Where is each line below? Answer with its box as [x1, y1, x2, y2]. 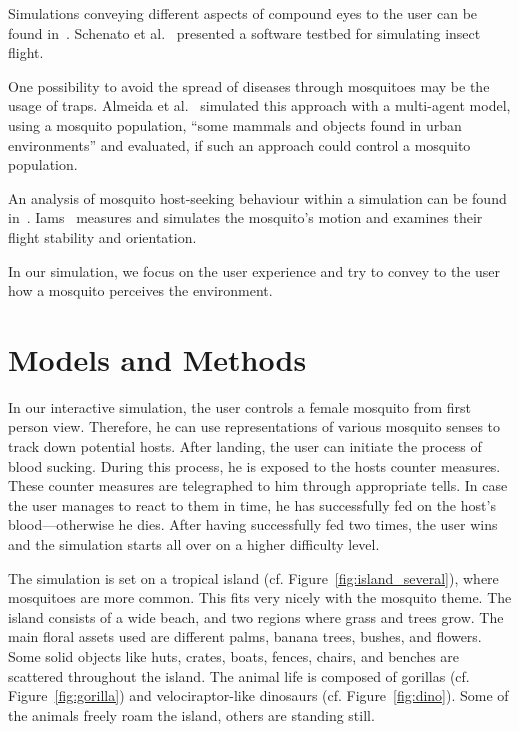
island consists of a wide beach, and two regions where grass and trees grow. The [8, 606, 504, 627]
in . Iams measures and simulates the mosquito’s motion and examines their [8, 207, 483, 228]
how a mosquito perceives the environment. [8, 280, 273, 301]
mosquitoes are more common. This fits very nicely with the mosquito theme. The [8, 587, 512, 608]
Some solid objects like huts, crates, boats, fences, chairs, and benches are [8, 645, 460, 666]
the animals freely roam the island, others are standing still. [8, 704, 375, 725]
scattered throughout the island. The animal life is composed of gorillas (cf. [8, 665, 470, 686]
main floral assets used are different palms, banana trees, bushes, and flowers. [8, 626, 482, 647]
